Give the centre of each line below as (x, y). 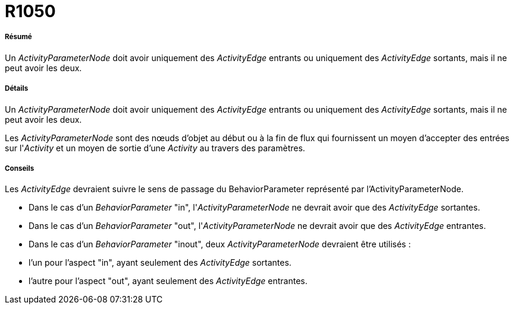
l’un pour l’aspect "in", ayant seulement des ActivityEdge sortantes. (160, 263)
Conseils (20, 168)
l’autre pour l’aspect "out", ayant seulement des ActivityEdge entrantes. (168, 281)
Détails (17, 89)
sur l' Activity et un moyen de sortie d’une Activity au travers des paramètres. (155, 148)
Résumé (18, 37)
